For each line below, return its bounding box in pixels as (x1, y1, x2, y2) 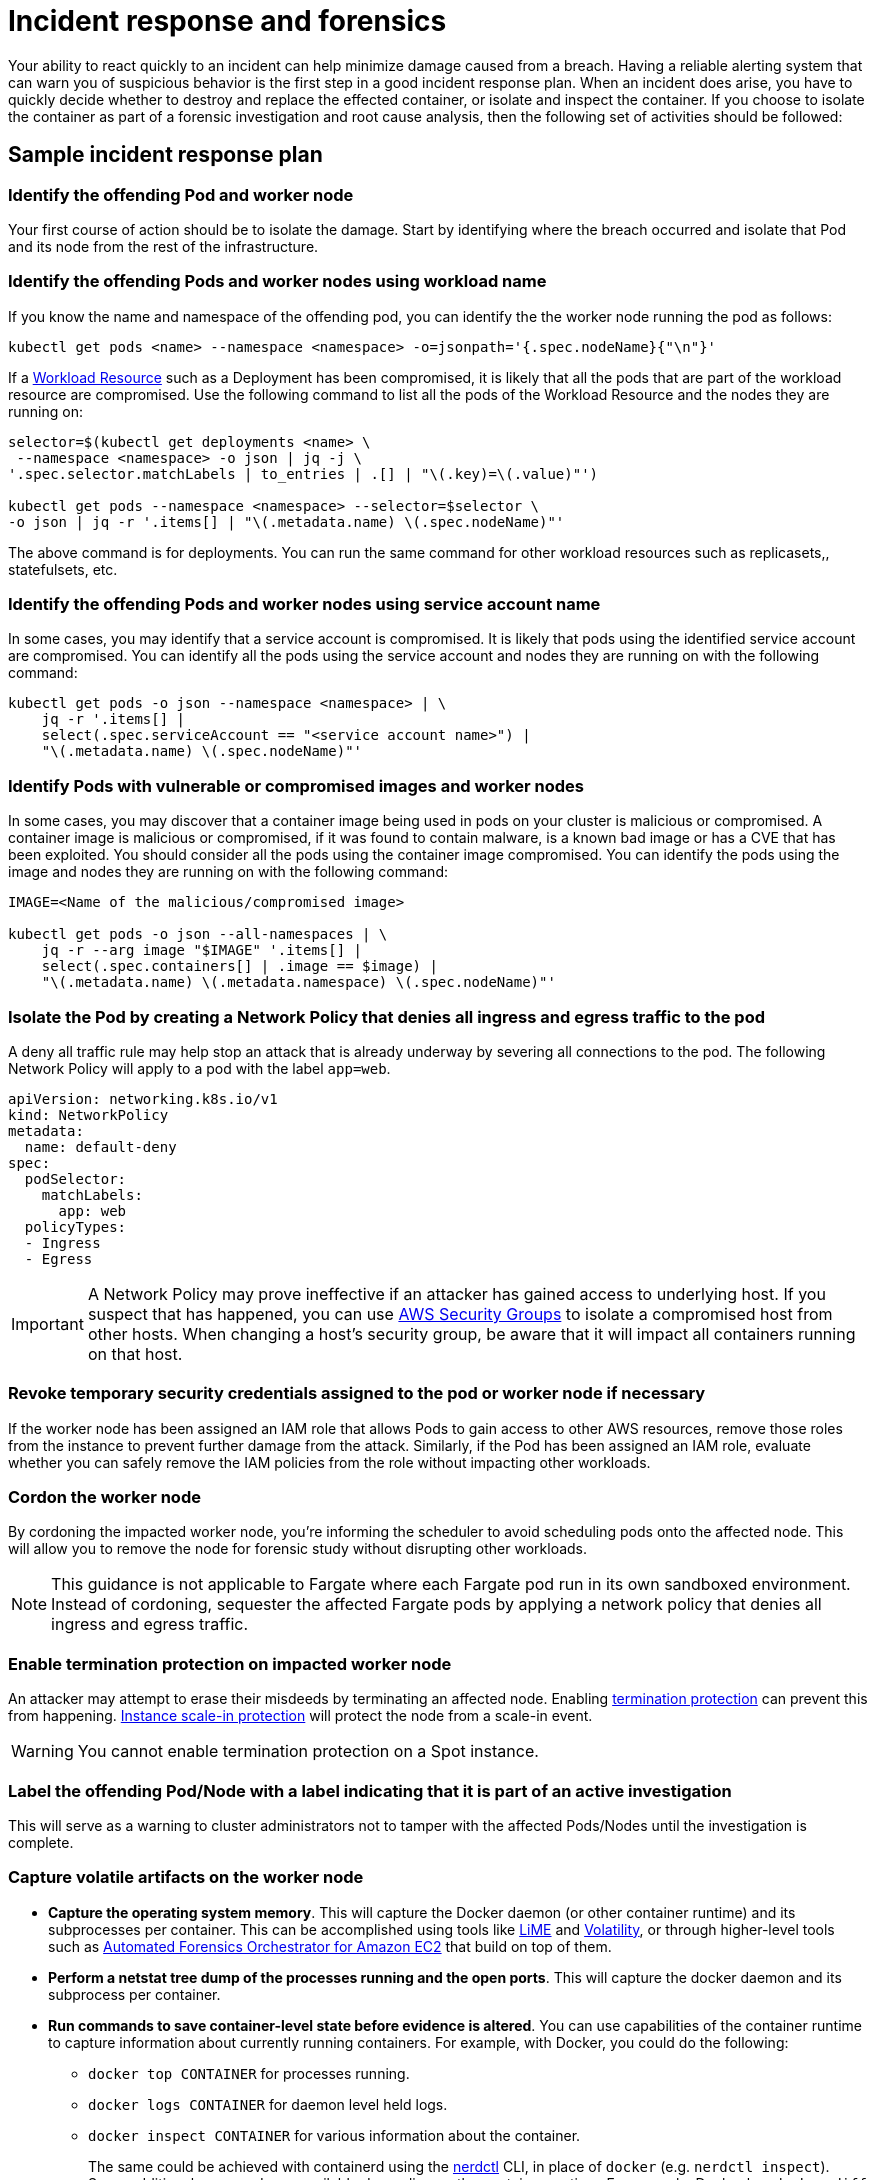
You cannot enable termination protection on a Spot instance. (77, 1741, 539, 1762)
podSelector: (24, 1170, 127, 1187)
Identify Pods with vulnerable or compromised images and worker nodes (8, 775, 584, 796)
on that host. (87, 1343, 183, 1364)
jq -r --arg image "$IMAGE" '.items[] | (41, 942, 363, 959)
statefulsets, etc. (8, 560, 118, 578)
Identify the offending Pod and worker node (8, 184, 354, 205)
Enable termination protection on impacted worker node (8, 1653, 452, 1674)
